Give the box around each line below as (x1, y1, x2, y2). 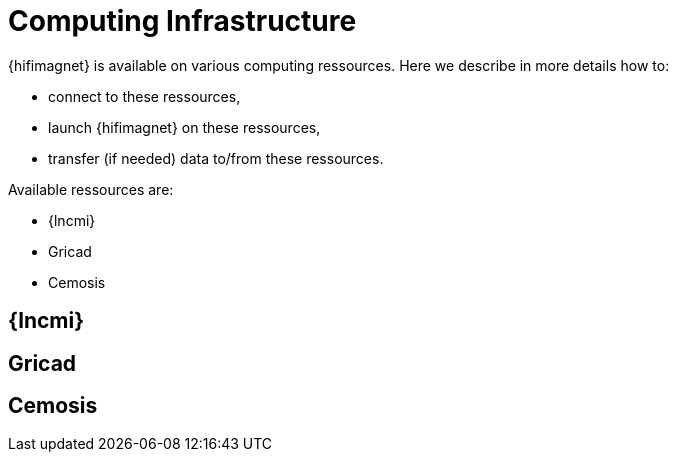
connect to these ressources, (48, 87, 241, 105)
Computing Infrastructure (8, 4, 357, 38)
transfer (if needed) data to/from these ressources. (48, 149, 384, 167)
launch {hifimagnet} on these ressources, (48, 118, 321, 136)
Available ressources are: (8, 180, 174, 198)
